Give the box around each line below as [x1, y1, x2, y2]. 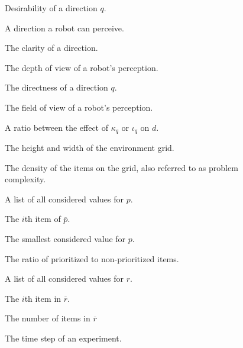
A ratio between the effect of [5, 121, 108, 133]
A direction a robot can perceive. [5, 21, 124, 34]
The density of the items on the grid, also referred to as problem [5, 161, 238, 173]
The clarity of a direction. [5, 41, 98, 54]
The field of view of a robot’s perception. [5, 101, 153, 113]
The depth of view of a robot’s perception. [5, 61, 158, 73]
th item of [24, 212, 61, 225]
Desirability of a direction [5, 2, 98, 14]
